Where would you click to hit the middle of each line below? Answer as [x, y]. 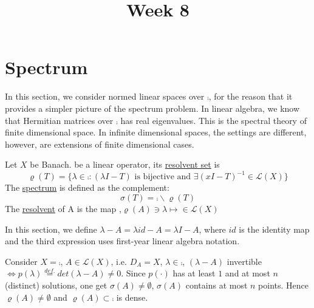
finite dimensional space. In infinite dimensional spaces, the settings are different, [156, 132]
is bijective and [163, 177]
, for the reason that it [251, 96]
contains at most [217, 285]
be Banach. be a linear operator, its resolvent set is [125, 164]
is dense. [132, 297]
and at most [247, 273]
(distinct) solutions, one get [56, 285]
